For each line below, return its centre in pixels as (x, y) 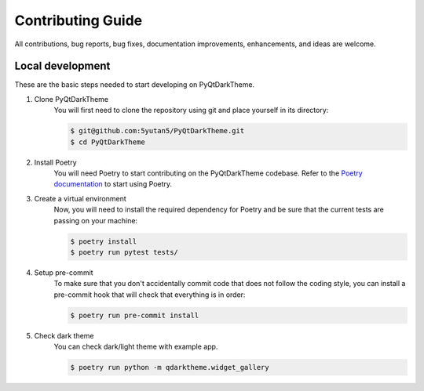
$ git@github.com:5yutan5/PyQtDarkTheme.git (157, 131)
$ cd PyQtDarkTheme (108, 142)
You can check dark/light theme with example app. (136, 347)
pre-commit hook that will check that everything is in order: (150, 295)
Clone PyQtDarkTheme (71, 99)
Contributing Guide (79, 20)
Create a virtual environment (80, 198)
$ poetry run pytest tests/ (124, 252)
